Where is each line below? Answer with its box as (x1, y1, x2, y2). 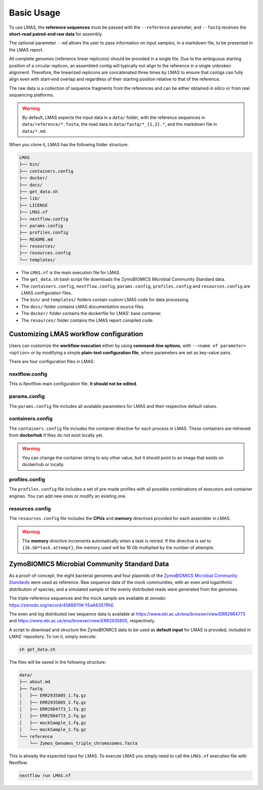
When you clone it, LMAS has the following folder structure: (9, 142, 129, 148)
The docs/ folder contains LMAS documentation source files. (21, 304, 145, 309)
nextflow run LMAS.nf (19, 773, 71, 778)
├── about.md (19, 679, 51, 685)
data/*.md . (22, 128, 47, 134)
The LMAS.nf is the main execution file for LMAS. (21, 270, 121, 275)
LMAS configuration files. (21, 290, 73, 296)
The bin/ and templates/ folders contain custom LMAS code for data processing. (21, 297, 190, 303)
